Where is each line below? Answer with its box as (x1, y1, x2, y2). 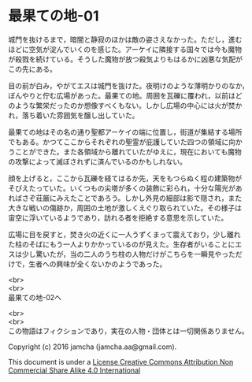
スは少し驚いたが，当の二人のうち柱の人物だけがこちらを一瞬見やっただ (8, 249, 243, 258)
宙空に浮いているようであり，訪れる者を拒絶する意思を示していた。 (8, 213, 228, 222)
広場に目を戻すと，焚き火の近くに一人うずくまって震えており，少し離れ (8, 229, 242, 239)
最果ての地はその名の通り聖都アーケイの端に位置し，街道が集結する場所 (8, 127, 243, 136)
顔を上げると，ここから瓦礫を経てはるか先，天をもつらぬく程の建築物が (8, 173, 243, 183)
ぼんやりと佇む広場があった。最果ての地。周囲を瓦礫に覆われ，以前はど (8, 91, 243, 100)
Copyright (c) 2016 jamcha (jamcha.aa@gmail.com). (8, 342, 177, 351)
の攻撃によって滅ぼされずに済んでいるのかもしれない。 (8, 157, 187, 166)
